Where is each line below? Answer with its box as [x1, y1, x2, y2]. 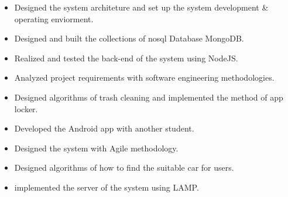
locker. [14, 102, 38, 115]
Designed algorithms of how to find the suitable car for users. [14, 161, 234, 174]
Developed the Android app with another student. [14, 122, 194, 134]
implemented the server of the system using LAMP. [14, 181, 199, 193]
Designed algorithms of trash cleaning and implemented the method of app [14, 91, 283, 103]
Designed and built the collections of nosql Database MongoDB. [14, 32, 244, 44]
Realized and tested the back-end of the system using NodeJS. [14, 51, 238, 64]
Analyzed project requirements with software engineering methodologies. [14, 71, 275, 84]
